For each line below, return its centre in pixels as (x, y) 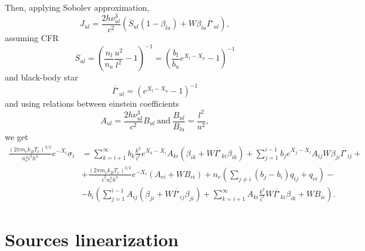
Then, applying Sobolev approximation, (77, 7)
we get (17, 137)
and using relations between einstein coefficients (92, 103)
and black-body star (41, 77)
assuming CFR (32, 38)
